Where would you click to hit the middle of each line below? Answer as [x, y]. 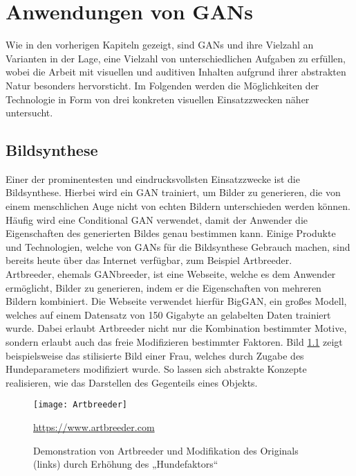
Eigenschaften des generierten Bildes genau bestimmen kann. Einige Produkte [171, 233]
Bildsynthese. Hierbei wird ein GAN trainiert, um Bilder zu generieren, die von [173, 192]
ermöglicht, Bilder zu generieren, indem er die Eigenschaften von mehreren [163, 287]
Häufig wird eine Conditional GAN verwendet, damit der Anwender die [157, 219]
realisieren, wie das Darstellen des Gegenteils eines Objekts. [132, 382]
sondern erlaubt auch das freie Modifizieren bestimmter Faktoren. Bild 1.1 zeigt [174, 342]
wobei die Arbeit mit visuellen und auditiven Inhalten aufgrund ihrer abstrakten [176, 72]
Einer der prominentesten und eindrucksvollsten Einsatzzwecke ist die [153, 178]
